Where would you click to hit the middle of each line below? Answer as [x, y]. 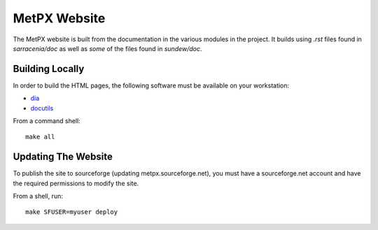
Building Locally [49, 69]
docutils [42, 108]
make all [40, 137]
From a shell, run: [38, 196]
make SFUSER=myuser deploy [72, 212]
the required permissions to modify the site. [76, 183]
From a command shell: [47, 121]
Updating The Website [63, 157]
